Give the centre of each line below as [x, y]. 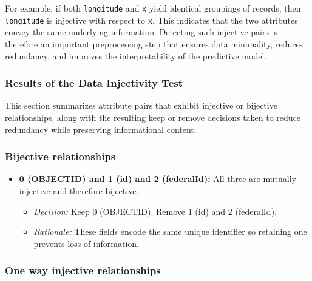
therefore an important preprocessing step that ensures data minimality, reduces [154, 43]
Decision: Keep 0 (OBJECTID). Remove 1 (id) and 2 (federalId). [155, 211]
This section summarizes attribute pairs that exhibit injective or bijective [141, 105]
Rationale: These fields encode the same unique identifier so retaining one [170, 232]
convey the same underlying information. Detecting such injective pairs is [141, 32]
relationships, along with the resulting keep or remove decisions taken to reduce [153, 117]
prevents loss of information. [86, 243]
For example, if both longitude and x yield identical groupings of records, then [153, 8]
